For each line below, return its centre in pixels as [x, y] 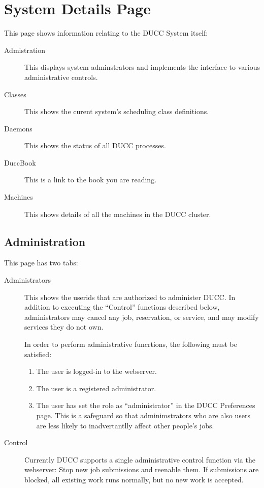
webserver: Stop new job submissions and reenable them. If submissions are [142, 469]
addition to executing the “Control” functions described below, [122, 307]
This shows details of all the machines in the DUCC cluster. [118, 214]
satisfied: [38, 354]
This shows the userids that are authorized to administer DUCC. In [130, 297]
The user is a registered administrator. [96, 388]
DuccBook [20, 162]
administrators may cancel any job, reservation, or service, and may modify [142, 317]
